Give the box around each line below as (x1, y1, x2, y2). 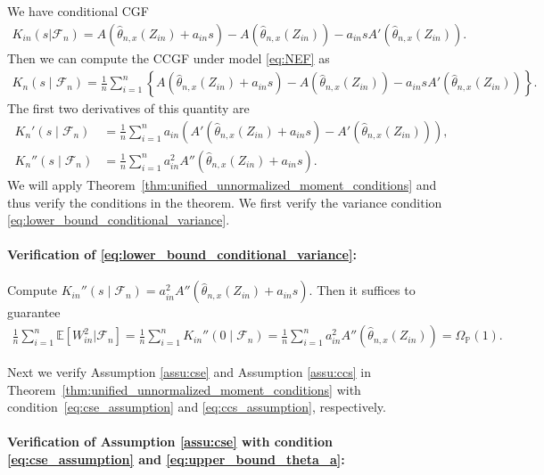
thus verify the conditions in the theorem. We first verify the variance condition (7, 192, 442, 211)
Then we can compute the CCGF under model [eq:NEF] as (7, 48, 330, 67)
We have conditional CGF (7, 2, 149, 20)
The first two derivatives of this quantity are (7, 99, 250, 118)
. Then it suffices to (309, 281, 416, 299)
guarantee (7, 303, 61, 322)
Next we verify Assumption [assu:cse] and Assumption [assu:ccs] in (7, 363, 371, 381)
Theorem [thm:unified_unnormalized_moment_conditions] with (7, 380, 361, 398)
